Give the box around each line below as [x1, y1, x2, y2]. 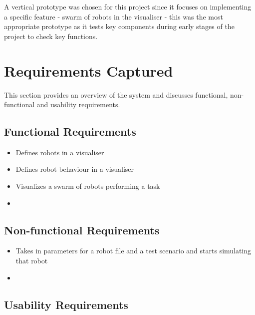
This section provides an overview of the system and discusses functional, [4, 89, 228, 100]
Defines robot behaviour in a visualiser [15, 164, 134, 174]
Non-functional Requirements [4, 222, 160, 237]
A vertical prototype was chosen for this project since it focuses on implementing [4, 2, 252, 12]
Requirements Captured [4, 60, 173, 81]
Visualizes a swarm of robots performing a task [15, 181, 160, 191]
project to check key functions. [4, 31, 98, 41]
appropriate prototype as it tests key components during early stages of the [4, 21, 235, 32]
